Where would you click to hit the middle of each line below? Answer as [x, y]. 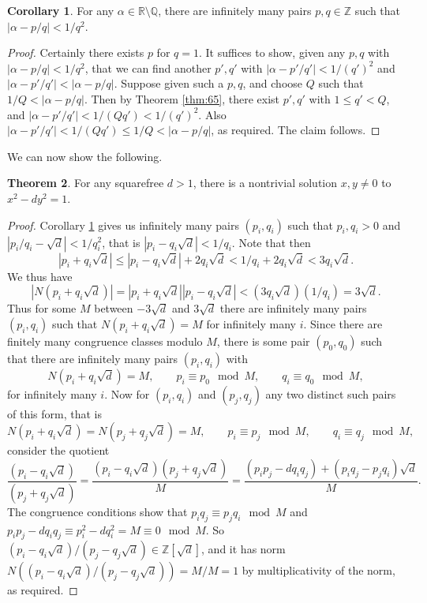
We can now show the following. [85, 156]
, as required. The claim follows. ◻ [296, 130]
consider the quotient [58, 450]
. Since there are [343, 323]
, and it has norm [243, 549]
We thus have [40, 276]
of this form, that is [54, 413]
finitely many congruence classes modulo [105, 341]
